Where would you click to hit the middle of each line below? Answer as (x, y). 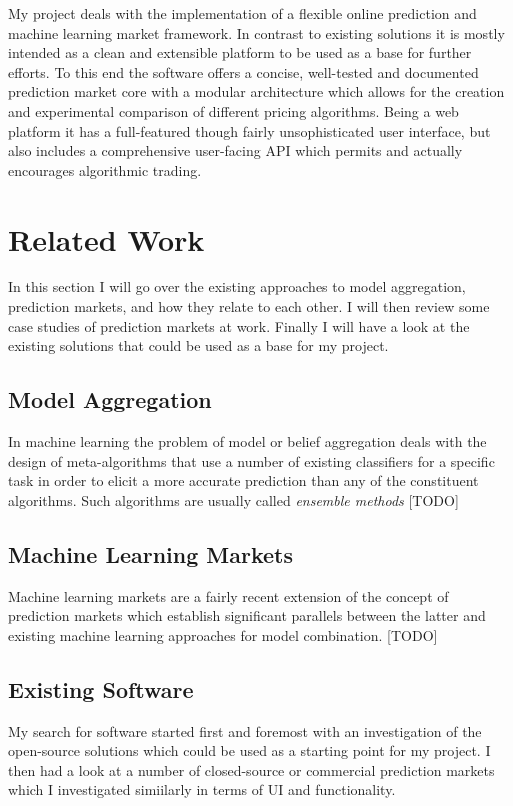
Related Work (106, 238)
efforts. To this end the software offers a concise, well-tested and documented (243, 71)
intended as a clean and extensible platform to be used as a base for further (240, 52)
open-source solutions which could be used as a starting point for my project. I (249, 750)
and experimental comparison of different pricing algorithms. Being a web (233, 110)
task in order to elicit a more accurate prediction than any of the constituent (243, 480)
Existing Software (101, 688)
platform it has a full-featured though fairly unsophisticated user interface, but (249, 130)
